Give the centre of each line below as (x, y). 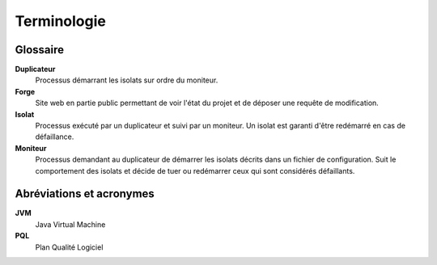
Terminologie (61, 21)
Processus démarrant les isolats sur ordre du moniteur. (127, 80)
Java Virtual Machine (70, 224)
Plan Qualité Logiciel (69, 247)
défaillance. (55, 137)
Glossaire (40, 50)
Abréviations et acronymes (85, 194)
